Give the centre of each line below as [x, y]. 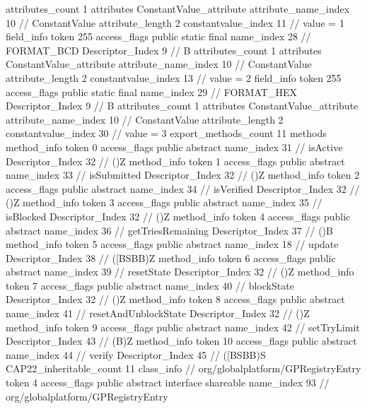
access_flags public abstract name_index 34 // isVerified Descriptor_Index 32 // [183, 188]
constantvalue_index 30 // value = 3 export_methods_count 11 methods [166, 133]
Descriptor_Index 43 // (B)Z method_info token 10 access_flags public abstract [181, 341]
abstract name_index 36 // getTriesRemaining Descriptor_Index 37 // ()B [169, 230]
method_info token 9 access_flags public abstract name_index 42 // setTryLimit [183, 327]
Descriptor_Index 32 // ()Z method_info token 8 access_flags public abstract [175, 299]
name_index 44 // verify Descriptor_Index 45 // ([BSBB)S [136, 354]
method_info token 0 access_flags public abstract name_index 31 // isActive [174, 147]
